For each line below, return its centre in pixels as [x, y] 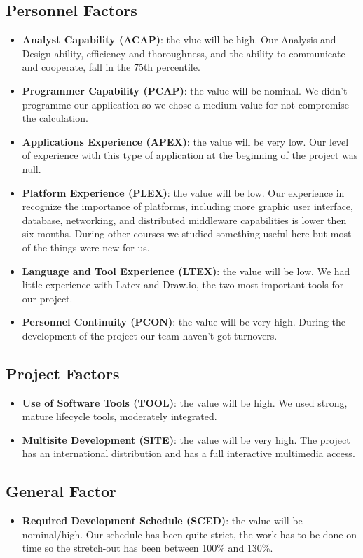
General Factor [61, 491]
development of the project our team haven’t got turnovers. [150, 335]
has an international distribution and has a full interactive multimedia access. [189, 453]
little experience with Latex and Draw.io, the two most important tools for [183, 285]
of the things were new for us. [86, 247]
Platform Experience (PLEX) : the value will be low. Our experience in [183, 192]
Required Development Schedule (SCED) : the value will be [162, 521]
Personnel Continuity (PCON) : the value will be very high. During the [184, 322]
